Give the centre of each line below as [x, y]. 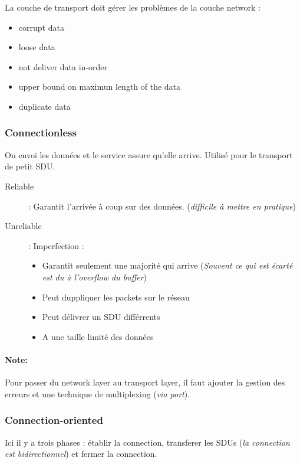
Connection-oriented [54, 420]
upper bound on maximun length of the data [100, 86]
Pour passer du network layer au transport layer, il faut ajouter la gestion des [145, 382]
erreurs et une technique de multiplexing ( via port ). [98, 393]
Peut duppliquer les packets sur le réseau [116, 297]
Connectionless [41, 133]
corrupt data [41, 27]
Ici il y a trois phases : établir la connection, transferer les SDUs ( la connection [147, 442]
